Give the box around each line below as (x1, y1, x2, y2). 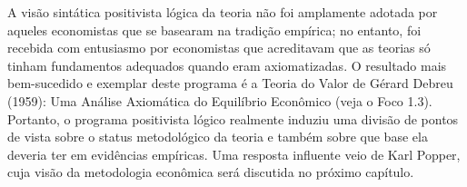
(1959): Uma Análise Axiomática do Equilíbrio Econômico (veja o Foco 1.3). (7, 91, 432, 110)
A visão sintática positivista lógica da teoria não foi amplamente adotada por (7, 3, 438, 21)
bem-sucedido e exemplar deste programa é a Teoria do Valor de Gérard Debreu (7, 74, 453, 93)
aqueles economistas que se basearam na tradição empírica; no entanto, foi (7, 20, 422, 39)
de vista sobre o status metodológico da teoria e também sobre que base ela (7, 127, 428, 146)
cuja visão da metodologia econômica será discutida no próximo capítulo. (7, 162, 414, 182)
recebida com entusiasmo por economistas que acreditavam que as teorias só (7, 38, 431, 57)
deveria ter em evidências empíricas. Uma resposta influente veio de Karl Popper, (7, 144, 461, 163)
